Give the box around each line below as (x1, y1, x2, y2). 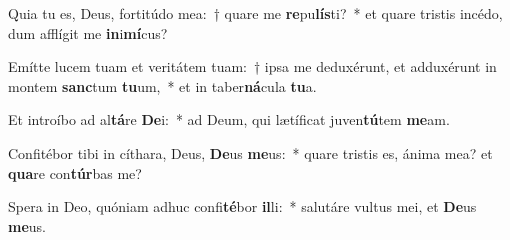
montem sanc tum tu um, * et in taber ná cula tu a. (8, 75, 317, 96)
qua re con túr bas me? (8, 162, 142, 183)
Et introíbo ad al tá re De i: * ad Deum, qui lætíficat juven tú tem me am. (8, 109, 450, 130)
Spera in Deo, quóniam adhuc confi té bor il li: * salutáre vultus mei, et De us (8, 196, 477, 217)
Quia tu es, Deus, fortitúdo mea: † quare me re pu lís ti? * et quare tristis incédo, (8, 3, 503, 23)
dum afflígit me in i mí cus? (8, 22, 168, 43)
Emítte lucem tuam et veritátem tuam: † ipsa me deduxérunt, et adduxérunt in (8, 56, 497, 77)
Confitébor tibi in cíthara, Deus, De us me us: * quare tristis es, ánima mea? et (8, 142, 493, 163)
